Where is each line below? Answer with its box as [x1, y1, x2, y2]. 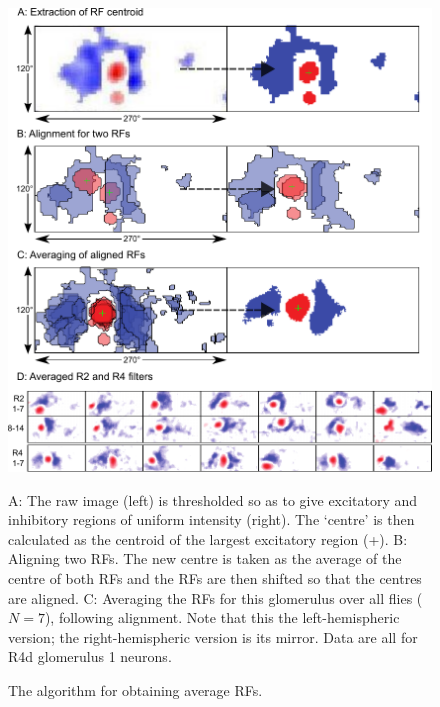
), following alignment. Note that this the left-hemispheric [44, 607, 400, 628]
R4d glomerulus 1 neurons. [8, 646, 172, 667]
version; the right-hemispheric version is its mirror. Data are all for [8, 626, 418, 647]
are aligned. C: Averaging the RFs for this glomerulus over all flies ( [8, 587, 423, 608]
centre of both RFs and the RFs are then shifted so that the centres [8, 568, 422, 589]
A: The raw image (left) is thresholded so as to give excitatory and [8, 489, 418, 510]
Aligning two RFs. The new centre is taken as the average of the [8, 548, 402, 569]
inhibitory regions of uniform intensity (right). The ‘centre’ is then [8, 509, 415, 530]
